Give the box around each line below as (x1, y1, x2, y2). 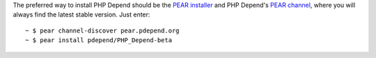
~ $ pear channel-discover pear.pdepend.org (25, 26, 180, 35)
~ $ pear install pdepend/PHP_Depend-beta (25, 37, 173, 44)
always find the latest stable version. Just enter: (13, 10, 150, 19)
